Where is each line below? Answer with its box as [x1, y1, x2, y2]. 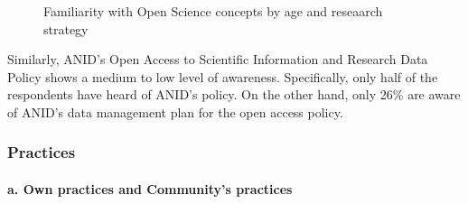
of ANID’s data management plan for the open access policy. [7, 102, 343, 121]
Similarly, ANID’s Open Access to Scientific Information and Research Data [7, 50, 428, 69]
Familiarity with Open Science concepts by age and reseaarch [43, 2, 383, 20]
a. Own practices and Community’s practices [7, 180, 293, 198]
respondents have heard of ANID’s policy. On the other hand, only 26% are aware [7, 85, 461, 104]
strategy [43, 19, 89, 38]
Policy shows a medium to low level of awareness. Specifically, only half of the [7, 67, 438, 86]
